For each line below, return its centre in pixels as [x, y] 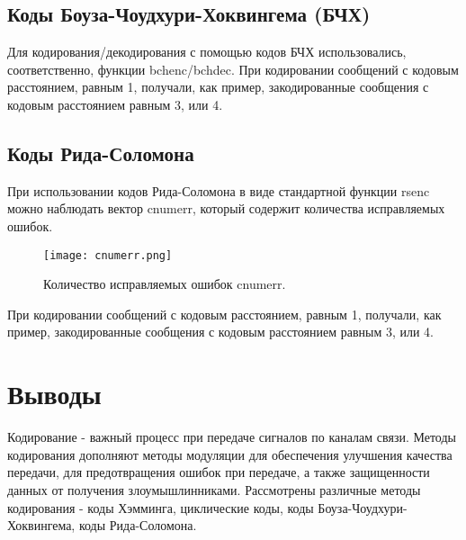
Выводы [54, 394]
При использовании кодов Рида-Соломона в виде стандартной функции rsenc [219, 190]
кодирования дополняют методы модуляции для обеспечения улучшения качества [230, 454]
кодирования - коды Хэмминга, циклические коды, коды [161, 507]
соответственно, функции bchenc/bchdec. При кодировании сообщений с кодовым [233, 69]
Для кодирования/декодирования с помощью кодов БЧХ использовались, [207, 52]
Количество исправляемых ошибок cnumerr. [165, 284]
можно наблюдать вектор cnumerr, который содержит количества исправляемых [226, 208]
